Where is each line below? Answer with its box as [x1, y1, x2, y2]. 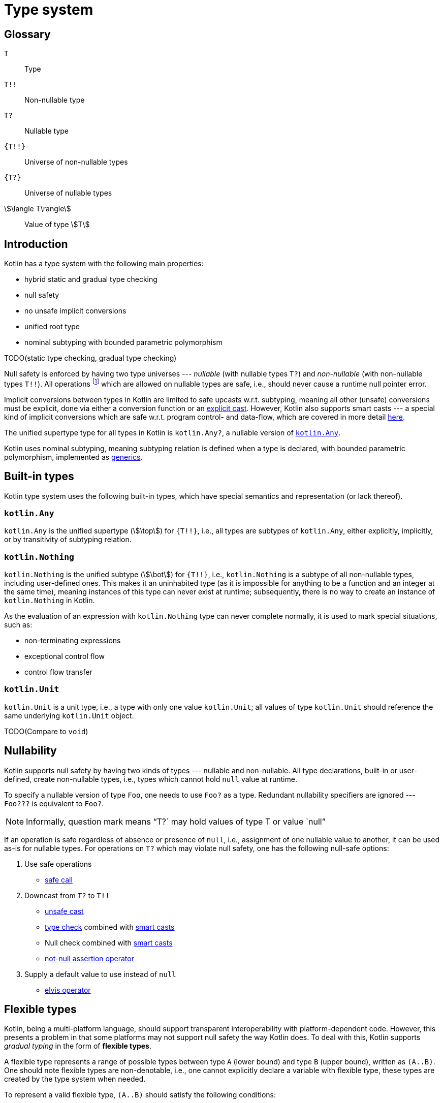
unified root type [24, 322, 80, 331]
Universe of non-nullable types [24, 157, 128, 167]
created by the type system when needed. [4, 1075, 146, 1084]
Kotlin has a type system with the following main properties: [4, 259, 204, 268]
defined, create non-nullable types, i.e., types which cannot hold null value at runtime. [4, 774, 297, 783]
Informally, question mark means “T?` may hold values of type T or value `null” [26, 816, 326, 827]
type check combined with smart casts [45, 922, 175, 931]
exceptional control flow [24, 652, 105, 661]
